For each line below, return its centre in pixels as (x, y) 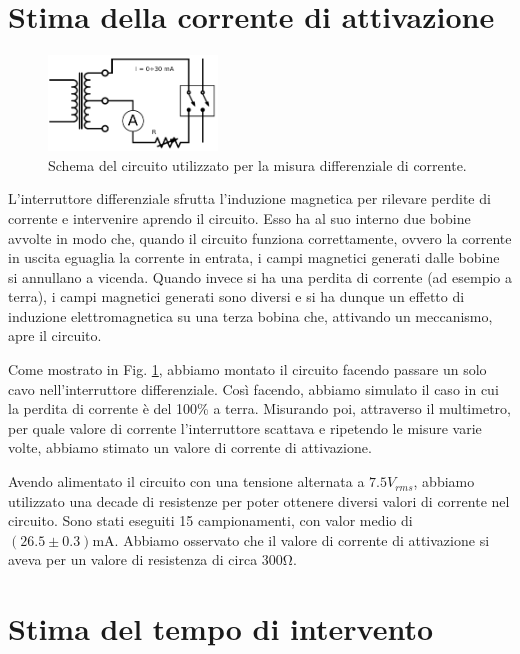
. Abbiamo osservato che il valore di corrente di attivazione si (302, 539)
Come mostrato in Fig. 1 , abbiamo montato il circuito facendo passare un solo (247, 369)
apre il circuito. (55, 335)
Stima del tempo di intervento (221, 628)
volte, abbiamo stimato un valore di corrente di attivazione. (190, 447)
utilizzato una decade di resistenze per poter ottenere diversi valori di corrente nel (259, 500)
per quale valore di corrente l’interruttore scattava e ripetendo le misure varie (245, 427)
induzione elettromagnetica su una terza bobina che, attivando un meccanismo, (250, 315)
